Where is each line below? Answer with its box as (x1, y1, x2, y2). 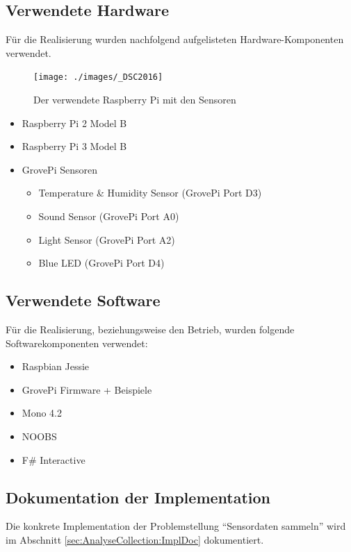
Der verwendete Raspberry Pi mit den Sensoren (33, 92, 236, 107)
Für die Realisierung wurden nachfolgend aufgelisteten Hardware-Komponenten (6, 32, 344, 47)
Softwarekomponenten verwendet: (6, 335, 148, 350)
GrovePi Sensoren (22, 162, 97, 176)
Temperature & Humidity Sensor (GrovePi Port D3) (38, 185, 262, 200)
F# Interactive (22, 452, 85, 467)
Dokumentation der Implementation (6, 486, 271, 508)
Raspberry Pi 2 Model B (22, 115, 127, 130)
